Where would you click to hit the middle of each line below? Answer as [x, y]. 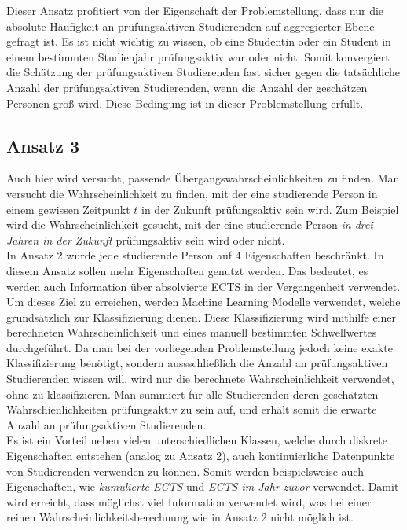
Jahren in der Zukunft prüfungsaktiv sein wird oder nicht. [146, 239]
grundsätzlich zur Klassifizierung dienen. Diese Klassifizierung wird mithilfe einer [201, 317]
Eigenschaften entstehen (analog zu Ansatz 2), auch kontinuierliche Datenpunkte [201, 456]
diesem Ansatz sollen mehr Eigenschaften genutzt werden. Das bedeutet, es [187, 270]
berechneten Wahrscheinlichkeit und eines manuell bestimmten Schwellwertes [192, 332]
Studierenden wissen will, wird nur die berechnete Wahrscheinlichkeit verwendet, [200, 379]
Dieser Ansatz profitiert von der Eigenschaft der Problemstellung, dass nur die [195, 10]
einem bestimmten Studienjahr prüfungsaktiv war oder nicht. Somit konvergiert [198, 56]
